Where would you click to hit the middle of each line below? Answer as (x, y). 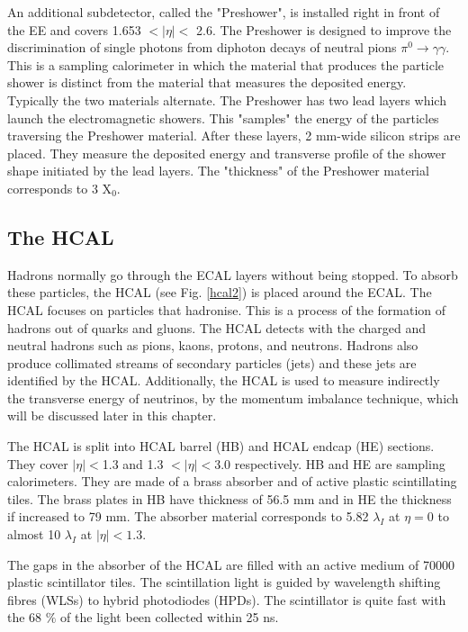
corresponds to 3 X (60, 188)
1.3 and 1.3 (133, 463)
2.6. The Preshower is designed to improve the (324, 29)
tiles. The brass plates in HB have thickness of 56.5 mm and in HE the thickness (229, 498)
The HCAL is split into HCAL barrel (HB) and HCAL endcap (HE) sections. (221, 446)
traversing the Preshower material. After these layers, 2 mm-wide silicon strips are (234, 135)
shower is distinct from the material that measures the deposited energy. (207, 82)
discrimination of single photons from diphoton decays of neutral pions (202, 47)
